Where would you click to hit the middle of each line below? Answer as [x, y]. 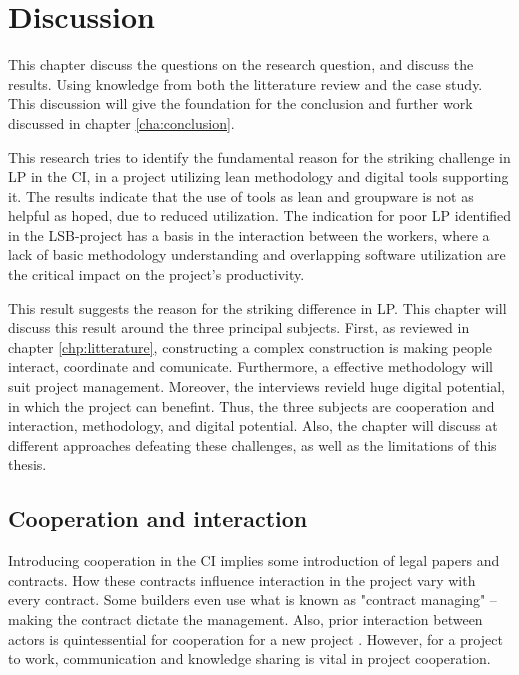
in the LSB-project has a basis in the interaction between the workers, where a [249, 234]
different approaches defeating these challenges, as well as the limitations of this [252, 444]
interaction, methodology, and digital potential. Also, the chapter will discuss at [253, 425]
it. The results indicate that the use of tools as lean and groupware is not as [241, 195]
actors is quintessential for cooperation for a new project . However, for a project [255, 638]
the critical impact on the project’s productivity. [156, 274]
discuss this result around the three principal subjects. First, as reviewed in [239, 327]
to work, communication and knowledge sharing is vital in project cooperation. [249, 658]
